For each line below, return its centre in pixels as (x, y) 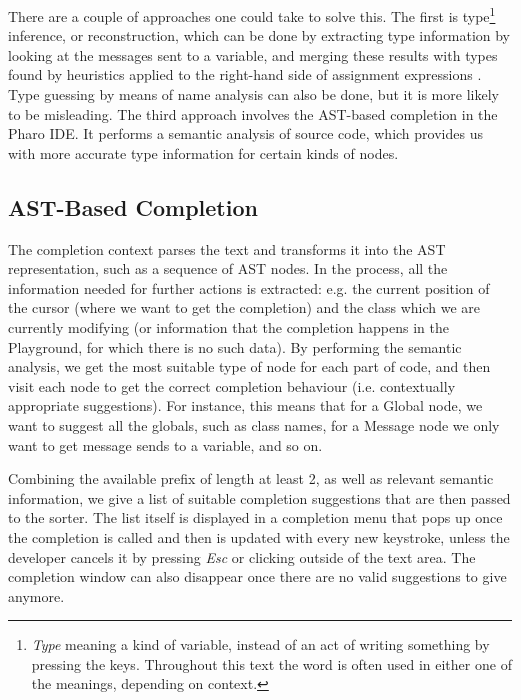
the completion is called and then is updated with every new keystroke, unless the (259, 536)
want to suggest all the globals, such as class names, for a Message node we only (254, 424)
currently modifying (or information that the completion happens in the (228, 326)
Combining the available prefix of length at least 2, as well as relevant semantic (251, 478)
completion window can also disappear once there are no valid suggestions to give (257, 576)
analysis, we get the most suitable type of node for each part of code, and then (249, 366)
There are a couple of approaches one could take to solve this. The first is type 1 (252, 14)
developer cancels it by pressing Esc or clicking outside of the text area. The (242, 556)
